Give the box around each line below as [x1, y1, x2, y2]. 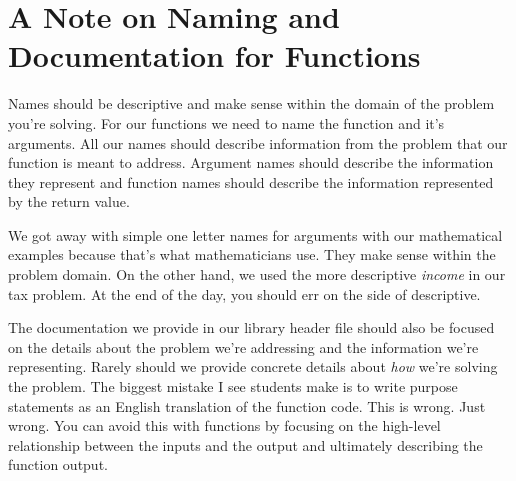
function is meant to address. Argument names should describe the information [8, 152, 494, 173]
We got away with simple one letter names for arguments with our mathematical [8, 224, 503, 245]
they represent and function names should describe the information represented [8, 171, 494, 192]
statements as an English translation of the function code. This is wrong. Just [8, 395, 486, 416]
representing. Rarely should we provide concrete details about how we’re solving [8, 356, 498, 377]
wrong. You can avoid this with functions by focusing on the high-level [8, 415, 441, 436]
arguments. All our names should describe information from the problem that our [8, 132, 508, 153]
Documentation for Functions [8, 35, 421, 76]
